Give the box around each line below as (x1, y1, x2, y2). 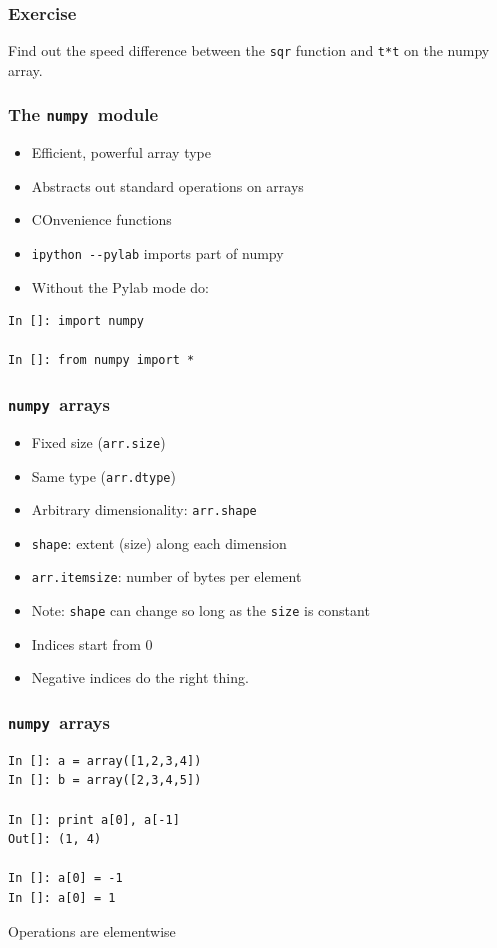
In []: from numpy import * (8, 353, 195, 368)
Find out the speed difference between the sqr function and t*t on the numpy (8, 40, 490, 61)
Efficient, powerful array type (31, 142, 212, 163)
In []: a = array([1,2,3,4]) (8, 753, 202, 768)
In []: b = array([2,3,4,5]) (8, 773, 202, 788)
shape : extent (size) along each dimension (31, 532, 287, 553)
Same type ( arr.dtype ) (31, 465, 176, 486)
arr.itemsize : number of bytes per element (31, 566, 302, 587)
